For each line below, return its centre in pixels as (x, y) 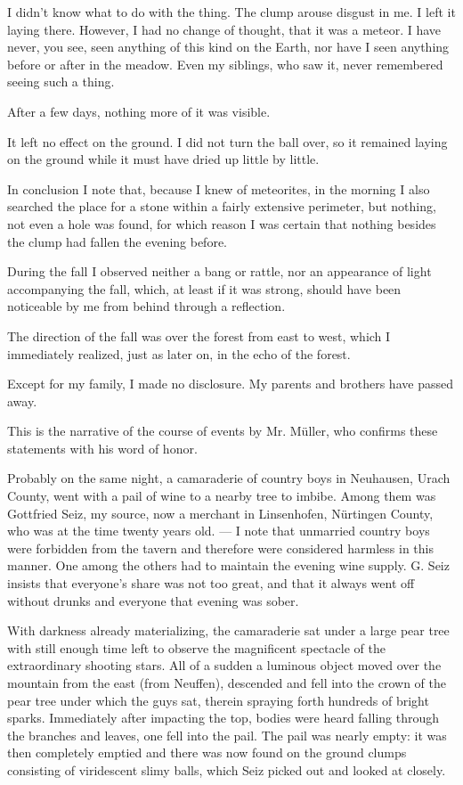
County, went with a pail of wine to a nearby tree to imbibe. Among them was (222, 496)
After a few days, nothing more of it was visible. (139, 111)
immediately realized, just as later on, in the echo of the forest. (179, 353)
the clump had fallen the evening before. (118, 241)
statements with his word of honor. (102, 448)
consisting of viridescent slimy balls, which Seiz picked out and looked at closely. (227, 769)
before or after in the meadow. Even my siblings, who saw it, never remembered (225, 64)
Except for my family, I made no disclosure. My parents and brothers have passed (230, 384)
